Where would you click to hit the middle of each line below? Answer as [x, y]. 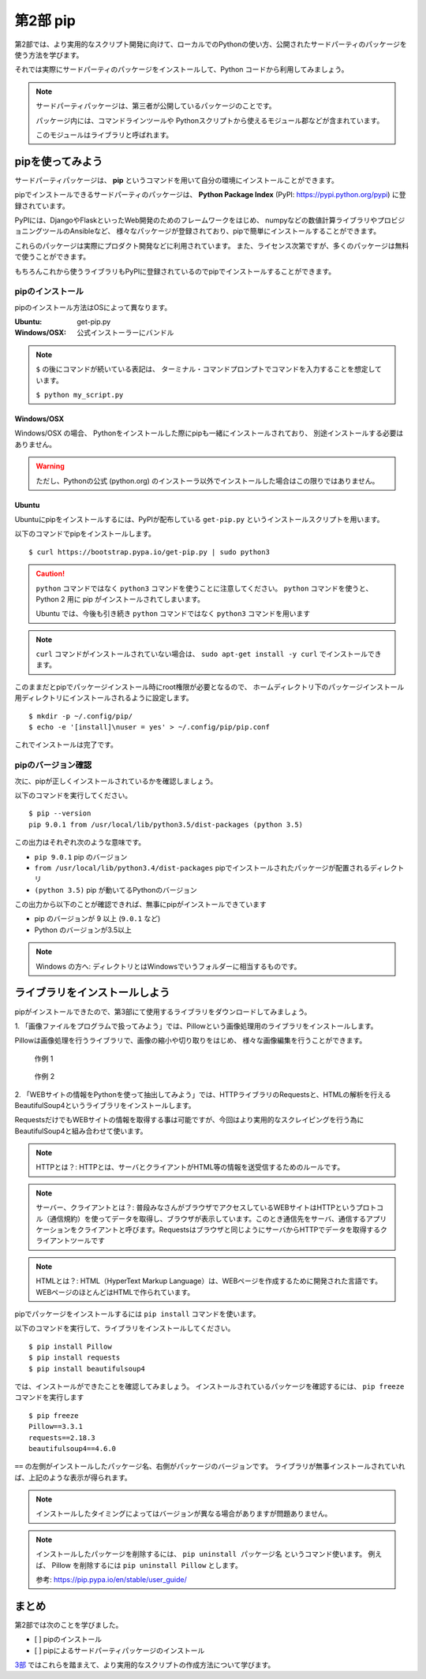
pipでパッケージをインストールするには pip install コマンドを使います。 [137, 1314]
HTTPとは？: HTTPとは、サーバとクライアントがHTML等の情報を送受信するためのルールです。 [190, 1167]
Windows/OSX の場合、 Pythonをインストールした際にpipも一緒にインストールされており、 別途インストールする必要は [209, 433]
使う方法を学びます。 [49, 54]
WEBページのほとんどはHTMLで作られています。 [115, 1292]
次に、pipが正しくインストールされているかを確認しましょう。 [116, 781]
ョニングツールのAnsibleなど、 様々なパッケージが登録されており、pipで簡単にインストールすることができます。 [198, 231]
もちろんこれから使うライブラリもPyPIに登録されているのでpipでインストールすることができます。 [175, 271]
